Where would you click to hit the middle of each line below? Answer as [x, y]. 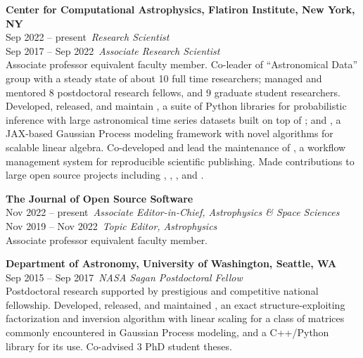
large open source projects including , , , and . [105, 175]
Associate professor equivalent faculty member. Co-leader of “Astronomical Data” [182, 64]
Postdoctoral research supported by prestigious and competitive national [162, 291]
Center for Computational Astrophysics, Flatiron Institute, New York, [180, 9]
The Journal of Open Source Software [100, 198]
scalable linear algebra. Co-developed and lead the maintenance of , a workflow [176, 147]
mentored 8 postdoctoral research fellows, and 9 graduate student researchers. [173, 92]
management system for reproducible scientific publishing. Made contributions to [180, 161]
